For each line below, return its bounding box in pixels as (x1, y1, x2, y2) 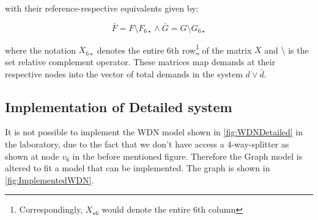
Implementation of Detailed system (5, 97, 232, 116)
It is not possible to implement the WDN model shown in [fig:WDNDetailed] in (5, 126, 303, 138)
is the (288, 43, 309, 56)
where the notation (5, 43, 76, 56)
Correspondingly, (19, 203, 83, 216)
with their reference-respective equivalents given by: (5, 2, 199, 14)
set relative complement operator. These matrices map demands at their (5, 55, 276, 68)
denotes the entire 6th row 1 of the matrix (97, 41, 252, 56)
